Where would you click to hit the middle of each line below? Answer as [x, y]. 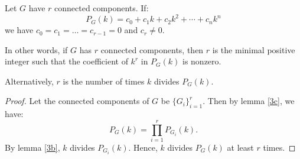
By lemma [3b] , [32, 147]
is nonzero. [202, 61]
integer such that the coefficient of [66, 61]
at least [240, 147]
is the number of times [104, 81]
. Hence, [143, 147]
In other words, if [36, 49]
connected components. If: [102, 8]
